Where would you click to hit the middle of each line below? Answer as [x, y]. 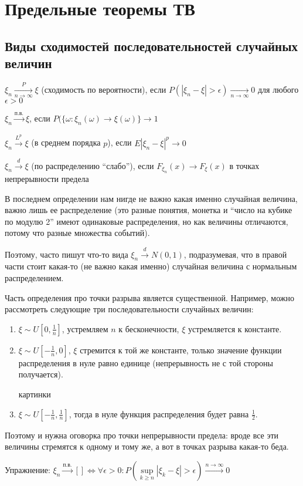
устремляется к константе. [235, 328]
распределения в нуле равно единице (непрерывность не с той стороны [146, 362]
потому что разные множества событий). [77, 233]
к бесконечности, [149, 328]
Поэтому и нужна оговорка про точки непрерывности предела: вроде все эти [142, 435]
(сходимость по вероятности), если [104, 89]
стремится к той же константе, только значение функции [181, 350]
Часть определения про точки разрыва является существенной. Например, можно [150, 297]
